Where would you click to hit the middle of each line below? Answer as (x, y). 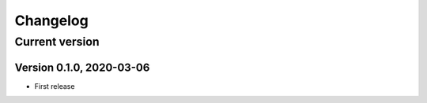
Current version (57, 42)
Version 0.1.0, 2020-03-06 (82, 67)
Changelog (51, 20)
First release (55, 86)
